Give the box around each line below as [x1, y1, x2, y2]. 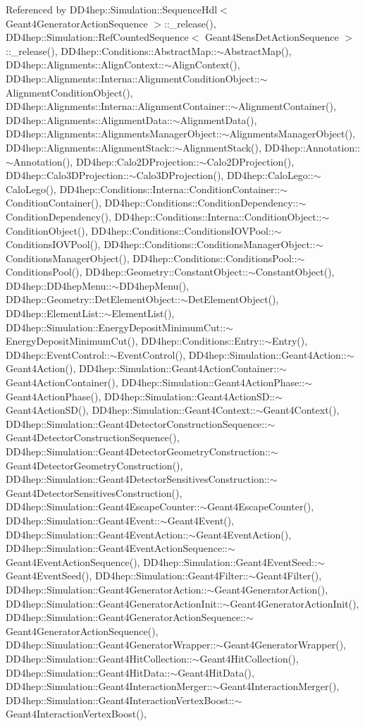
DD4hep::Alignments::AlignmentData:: [6, 112, 173, 127]
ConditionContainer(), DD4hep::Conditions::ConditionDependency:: [6, 195, 299, 210]
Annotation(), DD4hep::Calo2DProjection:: [13, 154, 199, 168]
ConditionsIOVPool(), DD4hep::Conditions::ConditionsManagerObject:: [6, 237, 316, 252]
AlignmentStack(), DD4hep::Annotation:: [182, 140, 360, 154]
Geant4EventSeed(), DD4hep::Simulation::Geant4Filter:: [6, 568, 249, 583]
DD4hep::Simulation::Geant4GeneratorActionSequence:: [6, 610, 246, 625]
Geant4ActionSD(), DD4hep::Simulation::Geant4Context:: [6, 402, 256, 417]
